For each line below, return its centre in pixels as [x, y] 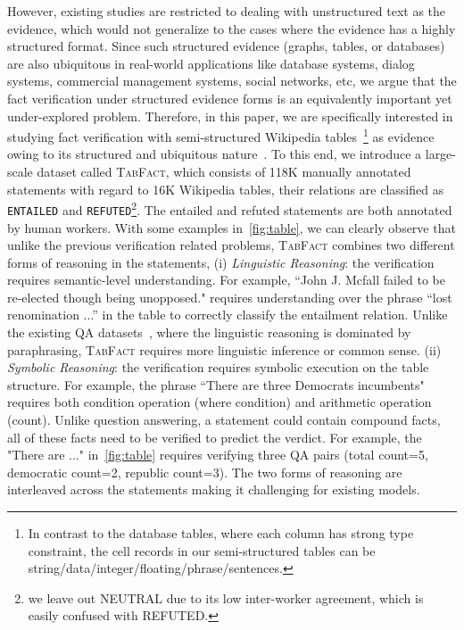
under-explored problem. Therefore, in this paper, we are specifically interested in [230, 116]
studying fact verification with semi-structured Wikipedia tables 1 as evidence [221, 135]
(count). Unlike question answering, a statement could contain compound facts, [224, 420]
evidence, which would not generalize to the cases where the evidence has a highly [232, 28]
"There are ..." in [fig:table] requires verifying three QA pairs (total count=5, [218, 455]
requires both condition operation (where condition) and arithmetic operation [220, 402]
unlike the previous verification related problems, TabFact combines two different [231, 245]
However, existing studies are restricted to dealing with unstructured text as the [227, 11]
